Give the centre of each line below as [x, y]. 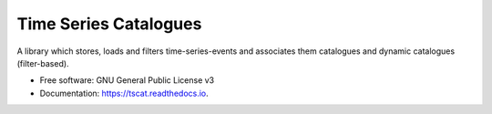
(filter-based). [43, 63]
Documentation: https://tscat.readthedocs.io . [124, 93]
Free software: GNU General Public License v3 [127, 80]
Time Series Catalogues [109, 24]
